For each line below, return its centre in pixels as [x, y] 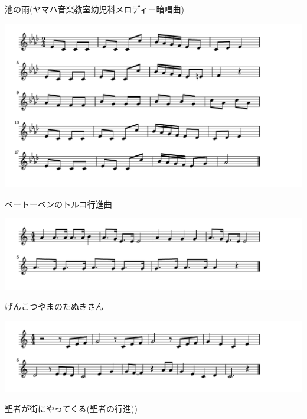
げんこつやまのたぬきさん [54, 306]
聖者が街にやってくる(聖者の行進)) [71, 409]
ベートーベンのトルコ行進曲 [58, 204]
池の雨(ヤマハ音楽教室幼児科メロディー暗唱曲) [94, 9]
